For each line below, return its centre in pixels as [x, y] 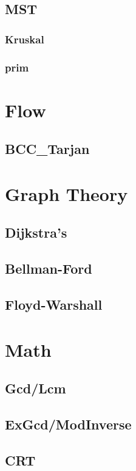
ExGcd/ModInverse [68, 424]
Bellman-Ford [49, 268]
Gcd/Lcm [36, 388]
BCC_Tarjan [47, 149]
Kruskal [25, 39]
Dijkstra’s [36, 232]
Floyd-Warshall [54, 304]
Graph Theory [66, 193]
